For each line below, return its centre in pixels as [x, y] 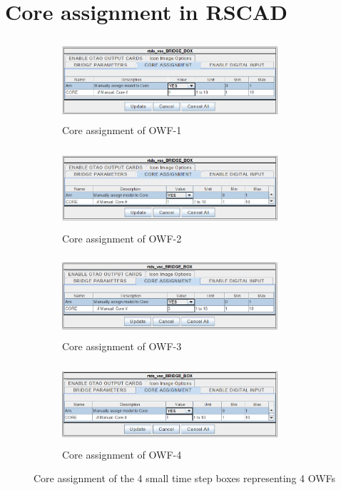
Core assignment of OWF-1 [122, 130]
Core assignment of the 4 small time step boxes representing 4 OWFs [185, 478]
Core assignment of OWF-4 [122, 454]
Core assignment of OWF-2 [122, 238]
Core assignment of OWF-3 [122, 346]
